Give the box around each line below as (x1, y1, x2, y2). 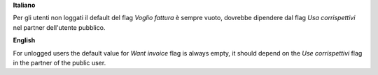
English (13, 36, 36, 44)
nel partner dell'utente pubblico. (13, 23, 106, 31)
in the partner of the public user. (13, 58, 106, 67)
